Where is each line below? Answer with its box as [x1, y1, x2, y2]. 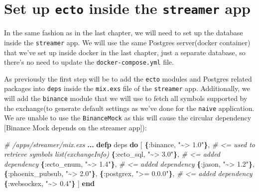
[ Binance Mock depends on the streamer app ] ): [4, 122, 147, 133]
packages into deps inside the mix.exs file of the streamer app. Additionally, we [4, 83, 250, 94]
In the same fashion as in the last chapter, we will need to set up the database [4, 27, 243, 38]
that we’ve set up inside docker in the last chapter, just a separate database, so [4, 47, 246, 57]
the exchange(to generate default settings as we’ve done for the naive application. [4, 102, 255, 113]
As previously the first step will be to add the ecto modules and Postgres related [4, 73, 252, 84]
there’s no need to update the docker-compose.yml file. [4, 57, 174, 67]
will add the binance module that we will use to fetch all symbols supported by [4, 93, 248, 103]
